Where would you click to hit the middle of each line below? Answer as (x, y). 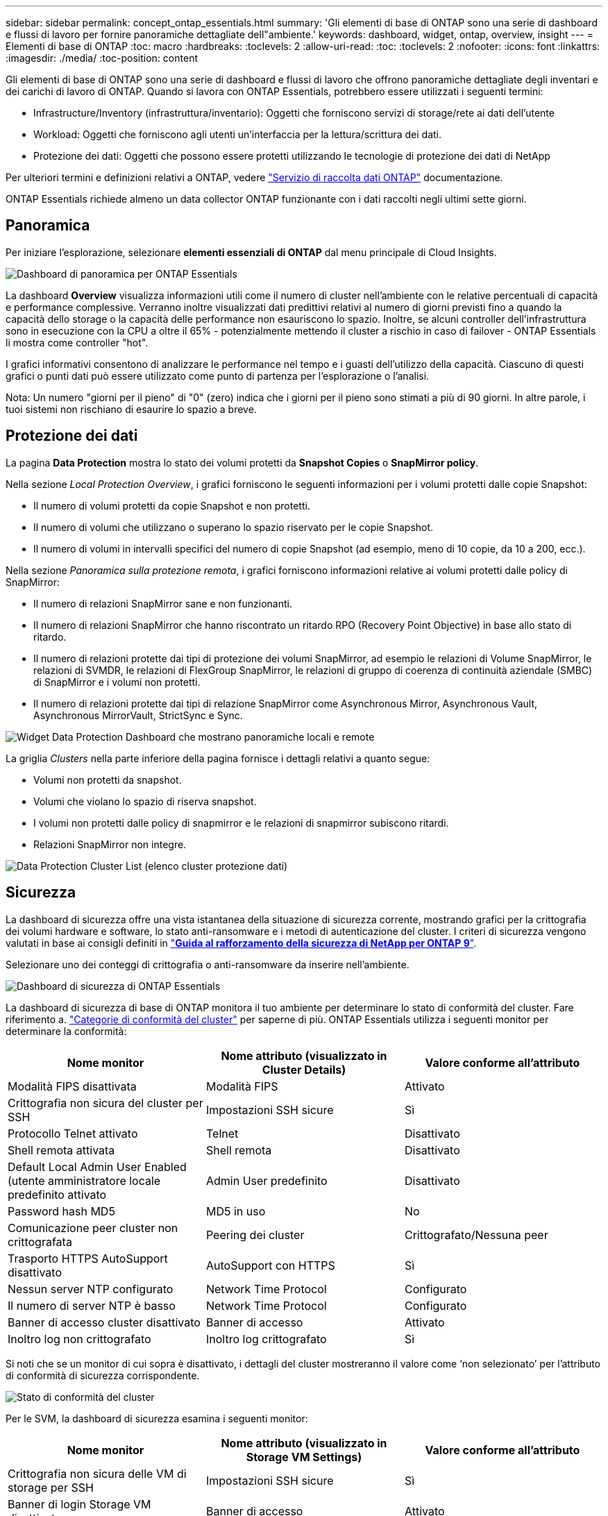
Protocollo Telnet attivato (73, 1133)
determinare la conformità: (66, 1031)
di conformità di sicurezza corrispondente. (103, 1375)
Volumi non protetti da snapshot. (108, 780)
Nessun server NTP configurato (91, 1289)
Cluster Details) (304, 1069)
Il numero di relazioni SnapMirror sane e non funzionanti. (163, 603)
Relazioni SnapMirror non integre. (110, 844)
